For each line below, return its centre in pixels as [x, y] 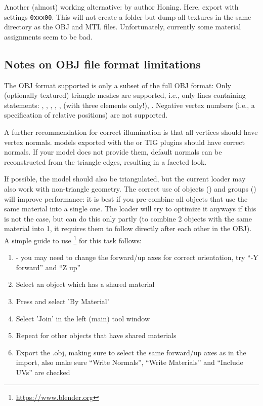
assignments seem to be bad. [48, 36]
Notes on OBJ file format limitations [102, 64]
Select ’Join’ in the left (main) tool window [83, 318]
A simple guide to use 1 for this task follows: [73, 239]
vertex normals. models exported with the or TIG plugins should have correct [124, 142]
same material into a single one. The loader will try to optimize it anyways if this [130, 209]
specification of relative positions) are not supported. [86, 115]
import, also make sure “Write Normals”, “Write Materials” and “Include [129, 362]
